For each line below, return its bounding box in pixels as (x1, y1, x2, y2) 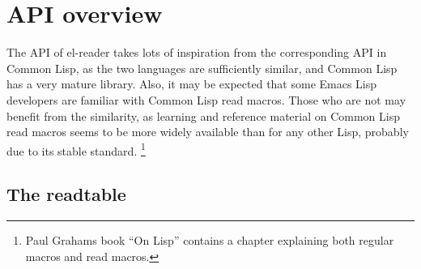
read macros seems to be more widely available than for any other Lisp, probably (6, 123, 409, 140)
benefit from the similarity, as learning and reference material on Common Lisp (6, 107, 400, 124)
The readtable (6, 181, 126, 207)
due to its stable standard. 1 (6, 139, 146, 159)
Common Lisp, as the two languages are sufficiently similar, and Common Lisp (6, 59, 398, 76)
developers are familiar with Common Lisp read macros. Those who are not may (6, 91, 406, 108)
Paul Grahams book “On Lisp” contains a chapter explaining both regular (25, 232, 394, 249)
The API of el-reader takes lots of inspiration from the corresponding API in (6, 44, 387, 61)
